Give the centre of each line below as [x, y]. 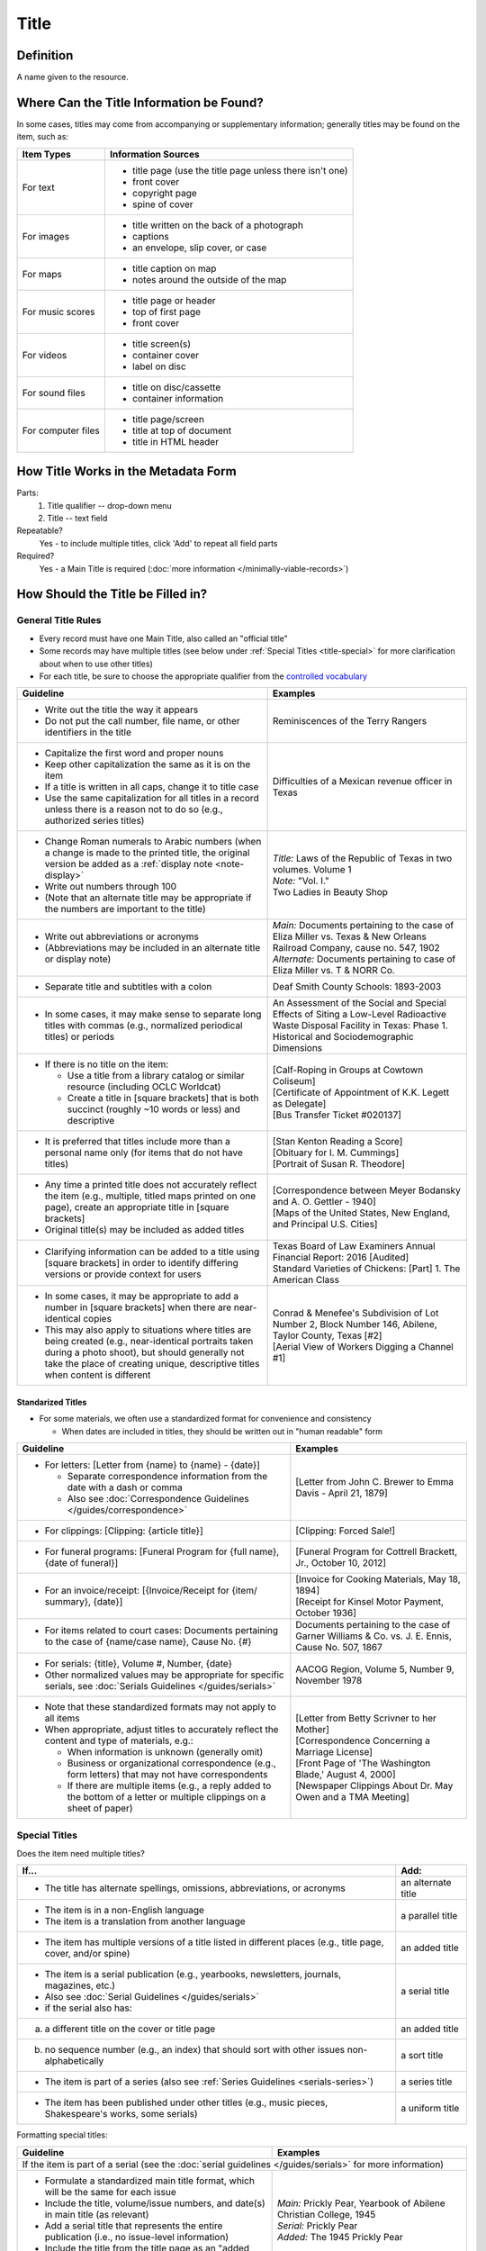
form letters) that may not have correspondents [167, 1775]
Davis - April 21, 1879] [342, 1493]
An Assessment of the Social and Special [360, 1003]
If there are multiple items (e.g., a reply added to [169, 1785]
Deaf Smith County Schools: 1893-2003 [357, 987]
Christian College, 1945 [326, 2214]
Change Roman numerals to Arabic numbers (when [153, 842]
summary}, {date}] [84, 1602]
